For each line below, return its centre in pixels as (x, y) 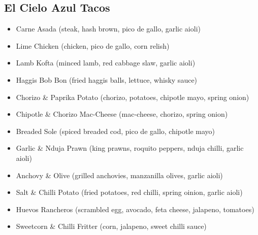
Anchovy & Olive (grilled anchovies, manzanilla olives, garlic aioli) (119, 175)
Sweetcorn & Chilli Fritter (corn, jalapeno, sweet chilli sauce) (111, 226)
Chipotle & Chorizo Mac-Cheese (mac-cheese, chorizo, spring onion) (122, 114)
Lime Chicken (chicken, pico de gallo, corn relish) (93, 45)
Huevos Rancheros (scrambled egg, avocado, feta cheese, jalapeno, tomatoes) (135, 209)
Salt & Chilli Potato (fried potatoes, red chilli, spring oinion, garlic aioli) (129, 192)
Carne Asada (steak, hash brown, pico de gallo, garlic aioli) (108, 29)
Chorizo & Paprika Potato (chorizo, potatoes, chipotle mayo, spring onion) (133, 97)
